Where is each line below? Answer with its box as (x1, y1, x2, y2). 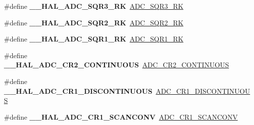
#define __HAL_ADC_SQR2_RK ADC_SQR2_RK (4, 17, 183, 27)
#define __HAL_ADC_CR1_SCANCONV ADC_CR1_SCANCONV (4, 111, 238, 122)
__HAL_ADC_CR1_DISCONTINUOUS (4, 85, 152, 96)
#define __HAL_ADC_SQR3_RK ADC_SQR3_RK (4, 1, 183, 11)
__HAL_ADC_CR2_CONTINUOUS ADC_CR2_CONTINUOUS (4, 60, 229, 70)
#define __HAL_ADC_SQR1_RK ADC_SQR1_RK (4, 34, 183, 44)
